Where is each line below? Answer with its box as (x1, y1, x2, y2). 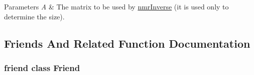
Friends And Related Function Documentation (4, 35, 250, 51)
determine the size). (4, 11, 65, 21)
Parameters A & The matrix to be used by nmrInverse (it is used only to (4, 1, 229, 11)
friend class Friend (4, 61, 80, 74)
